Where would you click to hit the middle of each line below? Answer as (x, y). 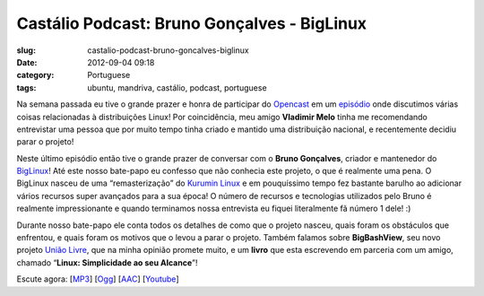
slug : (26, 50)
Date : (27, 62)
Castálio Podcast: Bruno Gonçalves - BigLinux (192, 23)
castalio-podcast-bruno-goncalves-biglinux (169, 50)
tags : (26, 87)
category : (35, 75)
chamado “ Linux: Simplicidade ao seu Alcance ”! (107, 262)
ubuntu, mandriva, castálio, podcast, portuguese (177, 87)
